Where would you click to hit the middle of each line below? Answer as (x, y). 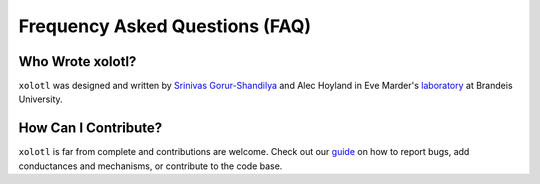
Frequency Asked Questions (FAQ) (165, 26)
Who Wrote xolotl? (77, 61)
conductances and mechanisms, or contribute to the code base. (150, 166)
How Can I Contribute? (90, 128)
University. (41, 99)
